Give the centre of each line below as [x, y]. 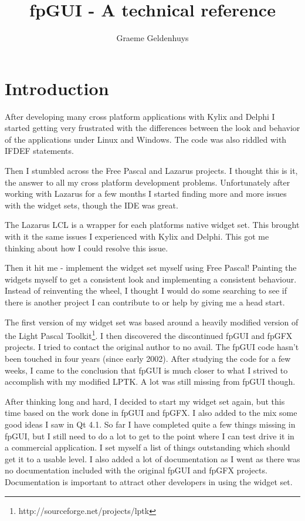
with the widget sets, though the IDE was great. [91, 205]
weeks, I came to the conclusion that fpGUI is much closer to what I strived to [146, 370]
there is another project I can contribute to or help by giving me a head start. [145, 302]
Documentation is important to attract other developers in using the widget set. [149, 481]
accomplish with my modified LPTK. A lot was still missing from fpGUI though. [150, 381]
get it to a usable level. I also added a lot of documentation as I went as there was [152, 458]
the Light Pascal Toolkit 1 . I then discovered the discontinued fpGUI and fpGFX [149, 335]
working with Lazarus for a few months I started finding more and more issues [146, 194]
